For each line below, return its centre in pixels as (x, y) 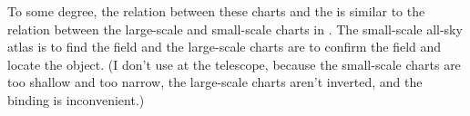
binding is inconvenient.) (76, 99)
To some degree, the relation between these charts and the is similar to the (216, 11)
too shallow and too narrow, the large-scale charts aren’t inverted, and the (215, 82)
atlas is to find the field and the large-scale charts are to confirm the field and (225, 47)
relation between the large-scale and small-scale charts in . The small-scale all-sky (235, 29)
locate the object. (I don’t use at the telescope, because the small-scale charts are (234, 64)
